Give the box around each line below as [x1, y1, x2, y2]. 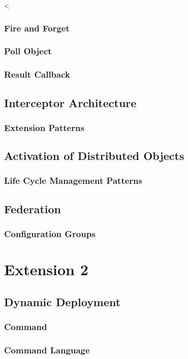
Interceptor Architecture [4, 94, 137, 110]
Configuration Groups [4, 227, 96, 240]
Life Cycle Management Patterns [4, 174, 142, 187]
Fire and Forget [4, 21, 70, 34]
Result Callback [4, 68, 70, 81]
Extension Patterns [4, 121, 84, 134]
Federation [4, 201, 61, 216]
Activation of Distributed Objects [4, 148, 184, 164]
